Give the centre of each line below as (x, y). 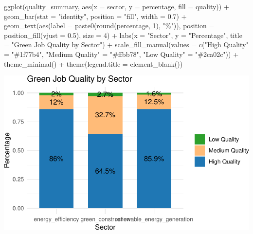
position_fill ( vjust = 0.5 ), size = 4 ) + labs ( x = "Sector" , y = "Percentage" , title (123, 35)
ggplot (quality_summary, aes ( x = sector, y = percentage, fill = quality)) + (117, 6)
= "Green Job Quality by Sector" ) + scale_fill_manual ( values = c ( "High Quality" (126, 45)
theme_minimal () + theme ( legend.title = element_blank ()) (93, 63)
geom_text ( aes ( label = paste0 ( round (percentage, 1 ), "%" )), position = (109, 26)
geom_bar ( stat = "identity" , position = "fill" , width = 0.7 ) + (95, 16)
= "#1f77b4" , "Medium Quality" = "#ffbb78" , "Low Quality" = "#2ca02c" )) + (121, 54)
